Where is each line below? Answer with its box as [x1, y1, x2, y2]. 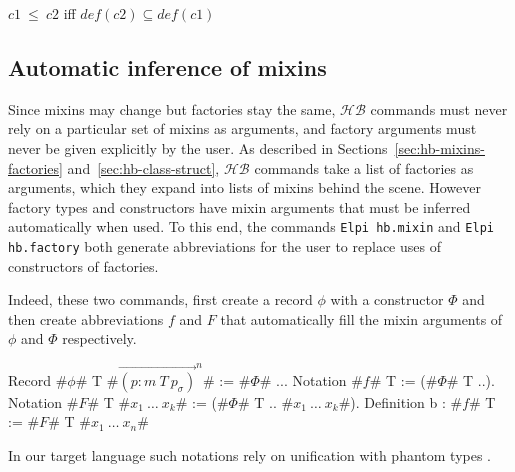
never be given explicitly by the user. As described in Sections [8, 137, 388, 158]
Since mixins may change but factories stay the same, [8, 98, 336, 119]
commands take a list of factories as [254, 157, 474, 178]
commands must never [370, 98, 508, 119]
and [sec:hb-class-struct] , [67, 157, 220, 178]
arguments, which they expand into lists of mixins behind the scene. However [8, 177, 481, 198]
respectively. [62, 328, 137, 349]
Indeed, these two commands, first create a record [8, 289, 313, 310]
